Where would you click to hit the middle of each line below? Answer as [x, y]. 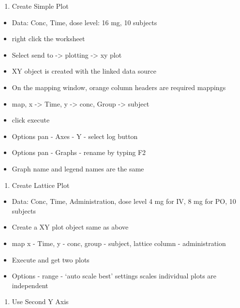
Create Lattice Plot [41, 185]
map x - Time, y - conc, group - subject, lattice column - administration [119, 243]
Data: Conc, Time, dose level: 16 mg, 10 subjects [84, 22]
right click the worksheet [48, 38]
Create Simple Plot [40, 6]
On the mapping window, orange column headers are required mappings [119, 87]
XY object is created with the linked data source [84, 71]
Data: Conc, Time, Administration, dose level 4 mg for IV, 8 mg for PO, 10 [124, 201]
